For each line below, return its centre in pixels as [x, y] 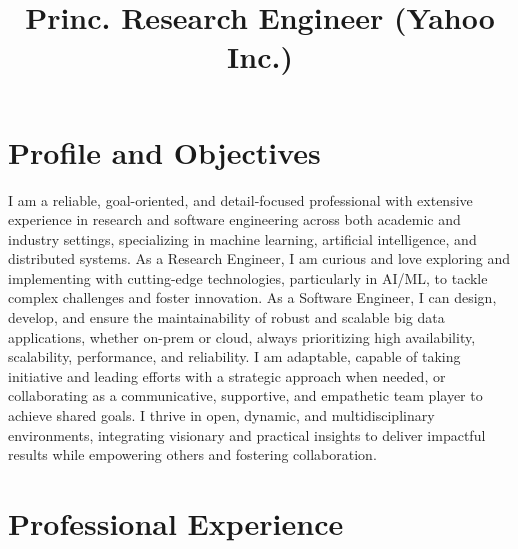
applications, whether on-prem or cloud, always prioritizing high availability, [242, 336]
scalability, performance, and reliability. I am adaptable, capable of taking [234, 356]
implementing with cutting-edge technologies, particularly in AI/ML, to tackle [248, 277]
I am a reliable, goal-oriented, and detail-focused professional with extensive [240, 199]
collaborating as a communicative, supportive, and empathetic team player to [245, 395]
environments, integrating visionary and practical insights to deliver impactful [247, 434]
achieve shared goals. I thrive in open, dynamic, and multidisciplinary [221, 415]
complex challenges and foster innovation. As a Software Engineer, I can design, [252, 297]
